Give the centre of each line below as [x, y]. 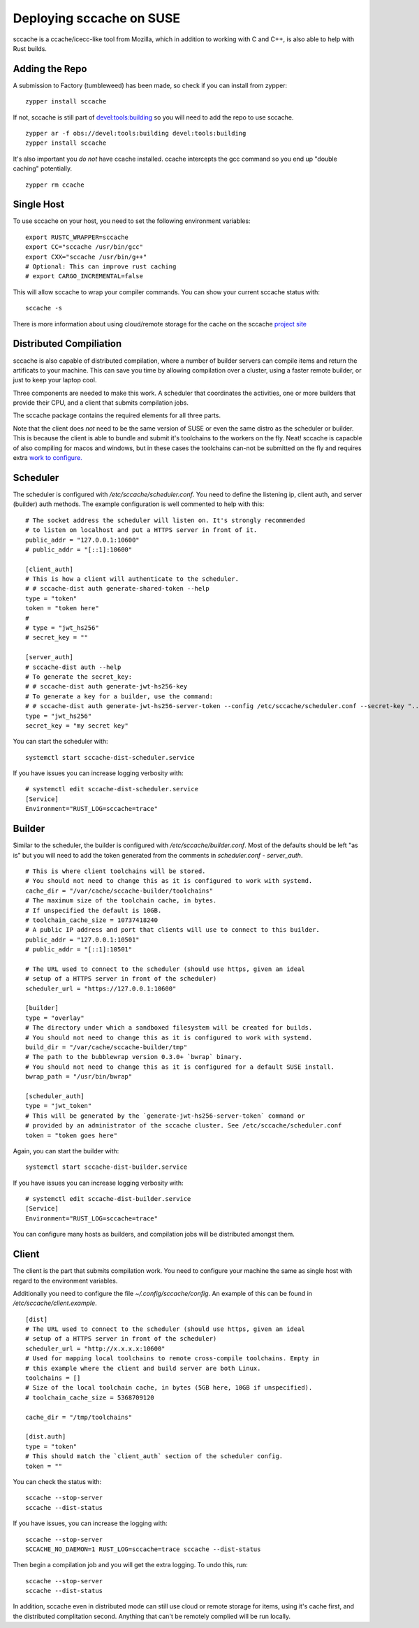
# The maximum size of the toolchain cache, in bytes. [121, 901]
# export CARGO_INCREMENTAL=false [84, 276]
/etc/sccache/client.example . [55, 1303]
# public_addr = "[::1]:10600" [79, 549]
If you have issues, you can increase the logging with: [90, 1523]
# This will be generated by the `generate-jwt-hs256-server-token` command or [165, 1116]
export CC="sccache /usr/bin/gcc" [84, 247]
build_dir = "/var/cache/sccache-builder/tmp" [106, 1047]
